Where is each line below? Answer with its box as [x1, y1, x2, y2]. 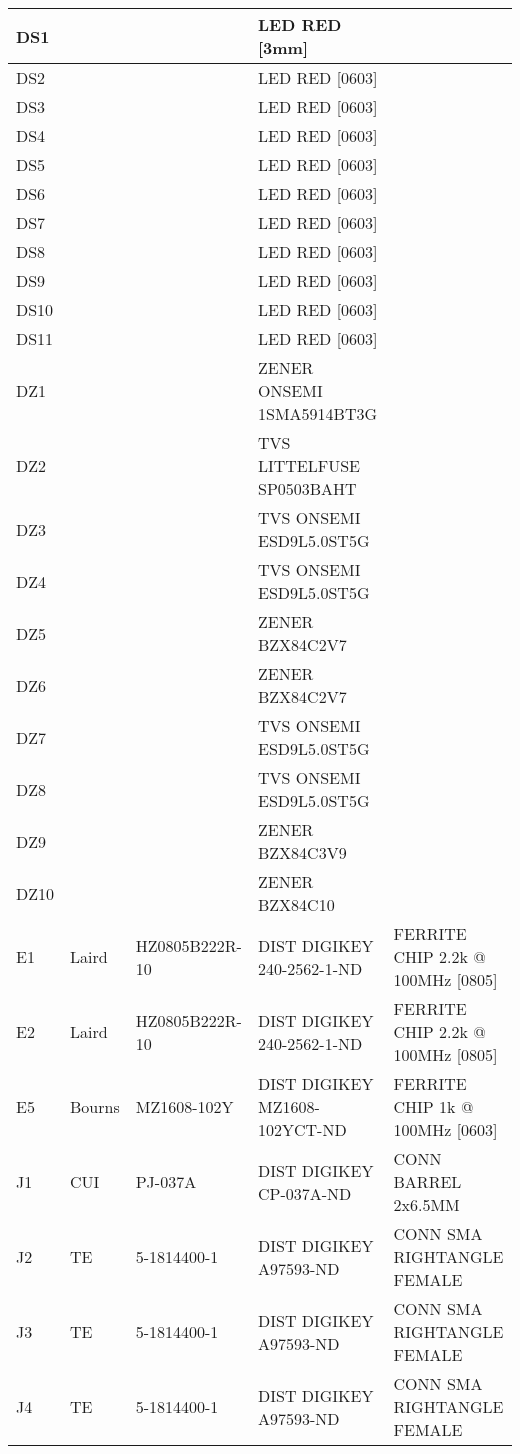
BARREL [393, 1170, 462, 1193]
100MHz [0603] [393, 1118, 498, 1141]
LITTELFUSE [257, 454, 361, 477]
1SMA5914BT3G [257, 402, 377, 425]
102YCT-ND [257, 1118, 347, 1141]
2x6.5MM [393, 1193, 460, 1216]
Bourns [70, 1095, 120, 1118]
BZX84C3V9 [257, 841, 347, 864]
